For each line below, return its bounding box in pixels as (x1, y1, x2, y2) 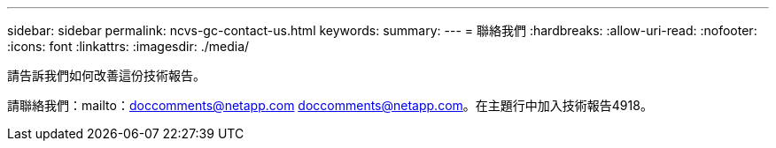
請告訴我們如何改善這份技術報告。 (7, 68, 206, 83)
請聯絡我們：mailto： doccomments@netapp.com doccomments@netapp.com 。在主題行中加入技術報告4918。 (7, 98, 653, 113)
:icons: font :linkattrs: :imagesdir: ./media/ (7, 39, 250, 54)
